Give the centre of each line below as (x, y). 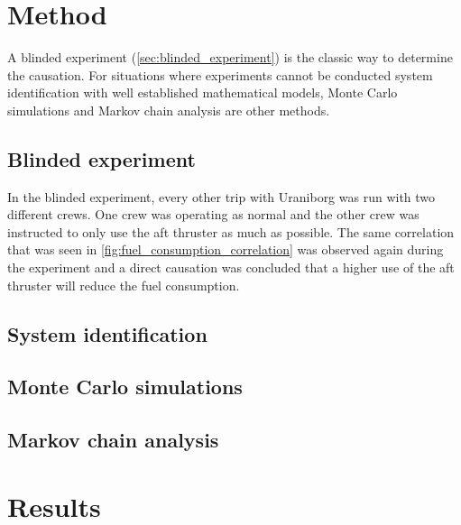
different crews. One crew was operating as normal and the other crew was (213, 214)
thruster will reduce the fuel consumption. (124, 285)
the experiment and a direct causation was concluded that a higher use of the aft (231, 267)
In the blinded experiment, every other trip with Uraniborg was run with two (221, 196)
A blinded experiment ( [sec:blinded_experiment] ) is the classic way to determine (230, 57)
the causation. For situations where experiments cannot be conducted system (220, 74)
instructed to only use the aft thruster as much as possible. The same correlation (231, 231)
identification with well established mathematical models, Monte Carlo (203, 92)
